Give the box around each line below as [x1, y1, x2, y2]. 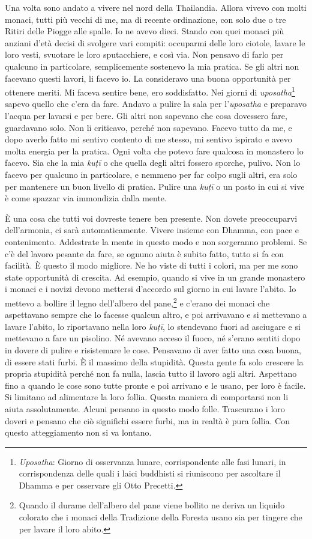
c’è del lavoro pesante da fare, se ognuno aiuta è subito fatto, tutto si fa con [5, 247, 284, 260]
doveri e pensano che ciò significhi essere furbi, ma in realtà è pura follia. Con [5, 414, 290, 427]
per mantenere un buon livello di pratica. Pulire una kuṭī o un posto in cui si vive [5, 180, 305, 192]
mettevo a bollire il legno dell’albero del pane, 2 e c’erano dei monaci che [5, 294, 270, 309]
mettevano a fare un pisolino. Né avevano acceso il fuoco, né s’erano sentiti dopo [5, 332, 301, 344]
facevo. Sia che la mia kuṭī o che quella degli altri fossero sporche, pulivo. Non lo [5, 156, 301, 169]
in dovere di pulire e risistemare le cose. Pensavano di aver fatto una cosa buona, [5, 343, 301, 356]
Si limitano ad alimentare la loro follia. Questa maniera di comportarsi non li [5, 391, 289, 403]
